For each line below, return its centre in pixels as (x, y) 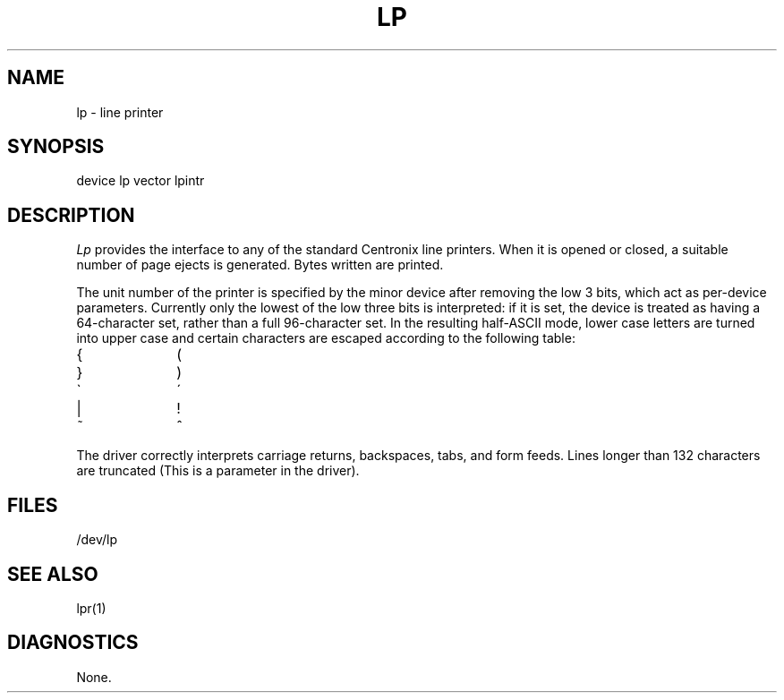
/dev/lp (97, 540)
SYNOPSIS (56, 147)
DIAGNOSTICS (73, 643)
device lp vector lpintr (141, 181)
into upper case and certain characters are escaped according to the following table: (326, 338)
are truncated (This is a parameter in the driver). (218, 471)
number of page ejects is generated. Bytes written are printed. (260, 265)
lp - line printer (120, 112)
